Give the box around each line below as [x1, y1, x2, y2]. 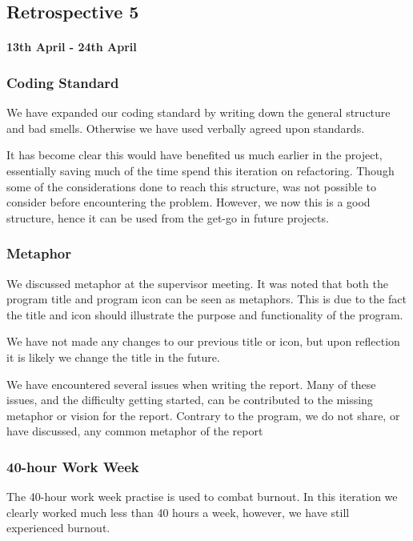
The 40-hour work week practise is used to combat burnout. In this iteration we [6, 488, 398, 505]
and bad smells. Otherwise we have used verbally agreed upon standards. [6, 119, 365, 136]
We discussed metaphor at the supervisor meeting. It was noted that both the [6, 275, 388, 291]
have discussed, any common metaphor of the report [6, 423, 263, 439]
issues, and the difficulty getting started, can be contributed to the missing [6, 391, 373, 408]
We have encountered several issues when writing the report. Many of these [6, 375, 376, 392]
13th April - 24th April [6, 38, 137, 55]
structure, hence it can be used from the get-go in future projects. [6, 209, 329, 226]
